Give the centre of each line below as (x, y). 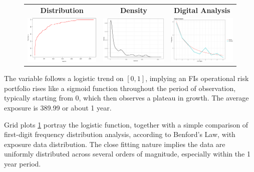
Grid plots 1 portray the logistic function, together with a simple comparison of (126, 124)
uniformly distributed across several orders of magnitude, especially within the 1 (127, 154)
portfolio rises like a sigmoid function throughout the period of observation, (120, 88)
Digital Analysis (202, 10)
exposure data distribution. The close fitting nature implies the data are (115, 144)
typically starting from (39, 98)
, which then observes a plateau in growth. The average (164, 98)
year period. (23, 164)
